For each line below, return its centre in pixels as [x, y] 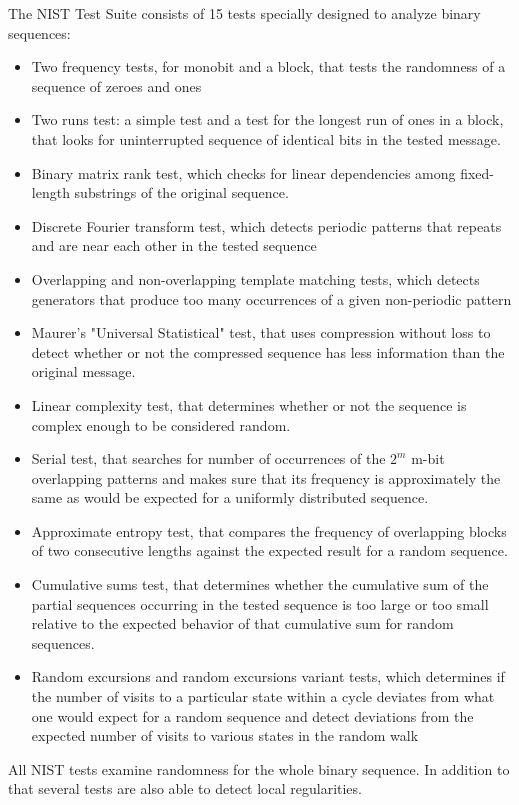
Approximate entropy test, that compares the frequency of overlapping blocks [269, 530]
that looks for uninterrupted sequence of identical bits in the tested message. [266, 138]
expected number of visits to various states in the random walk [225, 735]
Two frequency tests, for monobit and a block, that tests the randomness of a [268, 66]
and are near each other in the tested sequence [174, 245]
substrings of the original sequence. [181, 192]
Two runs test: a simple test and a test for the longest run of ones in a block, [267, 119]
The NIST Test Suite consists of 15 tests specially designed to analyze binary [244, 13]
